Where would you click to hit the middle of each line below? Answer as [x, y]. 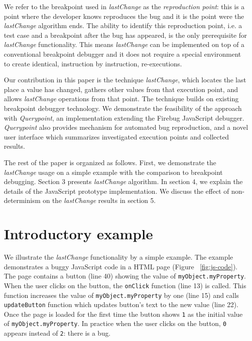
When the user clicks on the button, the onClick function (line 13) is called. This [125, 285]
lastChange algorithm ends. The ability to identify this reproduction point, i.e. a [123, 25]
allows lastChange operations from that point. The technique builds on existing [121, 99]
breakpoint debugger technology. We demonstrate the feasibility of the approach [123, 108]
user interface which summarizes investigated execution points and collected [117, 136]
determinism [22, 200]
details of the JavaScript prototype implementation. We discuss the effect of [117, 191]
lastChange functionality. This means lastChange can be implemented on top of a [124, 44]
